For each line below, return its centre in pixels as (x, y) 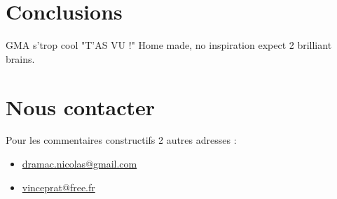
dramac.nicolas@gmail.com (80, 164)
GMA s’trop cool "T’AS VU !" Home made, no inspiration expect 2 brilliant (169, 45)
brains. (20, 58)
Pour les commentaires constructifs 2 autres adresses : (121, 140)
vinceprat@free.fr (59, 187)
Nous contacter (81, 106)
